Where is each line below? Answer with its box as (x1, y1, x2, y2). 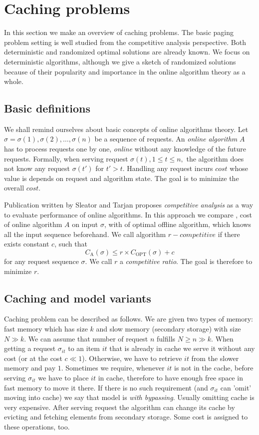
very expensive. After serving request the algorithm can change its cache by (4, 401, 235, 412)
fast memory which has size (4, 323, 88, 333)
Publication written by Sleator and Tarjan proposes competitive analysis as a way (4, 199, 254, 210)
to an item (68, 343, 100, 353)
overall (4, 182, 24, 193)
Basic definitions (4, 100, 91, 116)
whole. (4, 76, 23, 86)
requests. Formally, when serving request (4, 153, 128, 163)
